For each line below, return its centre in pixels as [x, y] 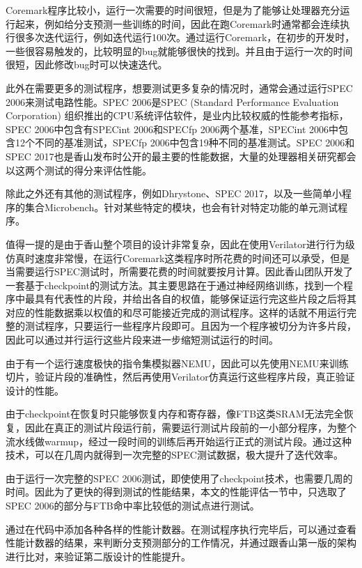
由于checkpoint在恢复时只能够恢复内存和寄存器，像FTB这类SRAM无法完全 [175, 414]
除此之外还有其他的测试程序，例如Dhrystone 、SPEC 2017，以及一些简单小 [174, 193]
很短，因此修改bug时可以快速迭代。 [87, 64]
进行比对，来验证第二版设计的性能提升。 [98, 556]
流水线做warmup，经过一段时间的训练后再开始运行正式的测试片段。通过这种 [179, 441]
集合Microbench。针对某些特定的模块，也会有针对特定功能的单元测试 [181, 207]
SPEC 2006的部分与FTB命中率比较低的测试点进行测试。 [133, 505]
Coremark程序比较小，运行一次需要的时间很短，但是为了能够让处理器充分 [173, 10]
